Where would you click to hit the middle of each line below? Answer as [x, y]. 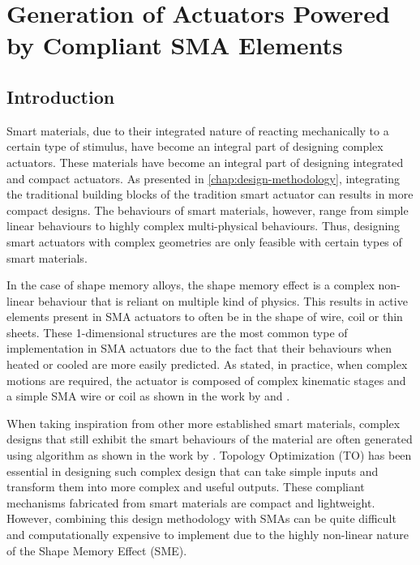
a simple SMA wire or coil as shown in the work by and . [148, 396]
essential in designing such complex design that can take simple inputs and [193, 471]
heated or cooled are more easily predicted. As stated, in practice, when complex [207, 364]
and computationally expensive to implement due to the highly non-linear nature [208, 535]
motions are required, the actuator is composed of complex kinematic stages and [206, 380]
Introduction [61, 96]
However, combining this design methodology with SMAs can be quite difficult [201, 518]
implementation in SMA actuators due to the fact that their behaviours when [199, 348]
